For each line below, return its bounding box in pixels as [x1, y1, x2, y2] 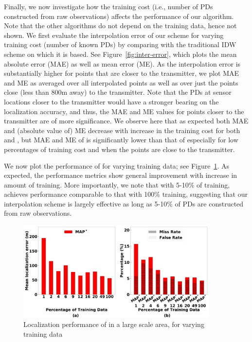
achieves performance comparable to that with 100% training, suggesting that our [4, 189, 248, 199]
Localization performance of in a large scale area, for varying [23, 319, 204, 329]
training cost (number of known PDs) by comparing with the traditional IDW [4, 39, 236, 50]
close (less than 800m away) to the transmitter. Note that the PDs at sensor [4, 87, 232, 97]
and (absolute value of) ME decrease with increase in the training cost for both [4, 125, 240, 135]
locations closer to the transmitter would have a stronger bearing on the [4, 96, 219, 106]
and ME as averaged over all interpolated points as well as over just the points [4, 77, 238, 87]
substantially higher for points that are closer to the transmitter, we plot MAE [4, 68, 239, 78]
